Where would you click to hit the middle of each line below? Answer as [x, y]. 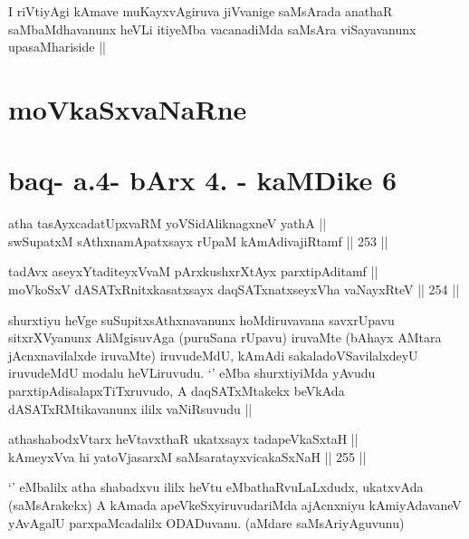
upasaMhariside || [57, 47]
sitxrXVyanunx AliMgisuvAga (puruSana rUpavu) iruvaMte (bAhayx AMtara [225, 337]
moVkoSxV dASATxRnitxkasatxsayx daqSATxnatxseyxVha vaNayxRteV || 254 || [234, 289]
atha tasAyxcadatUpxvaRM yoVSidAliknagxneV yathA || [167, 223]
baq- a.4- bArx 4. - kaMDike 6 [203, 180]
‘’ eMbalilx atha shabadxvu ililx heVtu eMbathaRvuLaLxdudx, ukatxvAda [216, 487]
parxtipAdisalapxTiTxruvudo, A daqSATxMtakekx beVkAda [177, 391]
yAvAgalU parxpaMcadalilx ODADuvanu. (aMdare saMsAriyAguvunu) [206, 522]
